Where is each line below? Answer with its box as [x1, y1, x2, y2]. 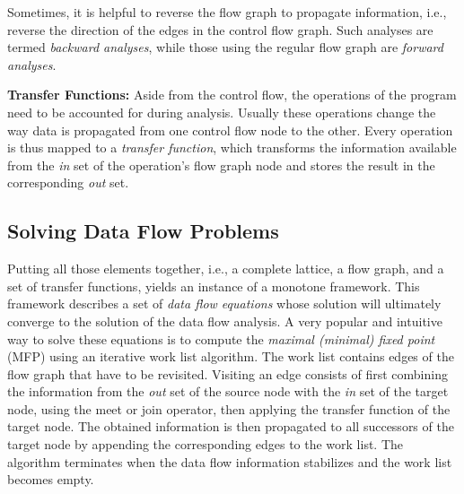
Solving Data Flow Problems [7, 217, 279, 245]
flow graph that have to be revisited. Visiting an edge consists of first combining [7, 364, 448, 383]
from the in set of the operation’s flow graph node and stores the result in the [7, 155, 435, 174]
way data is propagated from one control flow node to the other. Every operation [7, 120, 453, 139]
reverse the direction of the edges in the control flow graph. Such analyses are [7, 20, 433, 39]
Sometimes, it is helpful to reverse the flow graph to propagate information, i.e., [7, 3, 447, 21]
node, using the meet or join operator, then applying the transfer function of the [7, 399, 451, 418]
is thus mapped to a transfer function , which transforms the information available [7, 138, 457, 157]
